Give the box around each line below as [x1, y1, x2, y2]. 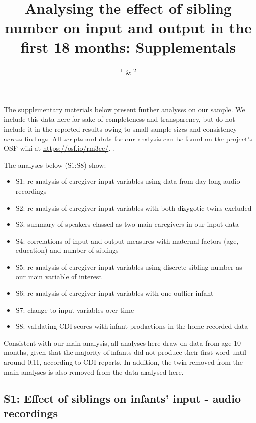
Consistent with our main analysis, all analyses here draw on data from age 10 [4, 337, 241, 348]
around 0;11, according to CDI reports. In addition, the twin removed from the [4, 357, 243, 367]
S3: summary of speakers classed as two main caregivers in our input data [15, 219, 239, 229]
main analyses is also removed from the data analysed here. [4, 366, 183, 377]
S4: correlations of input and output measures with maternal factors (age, [15, 235, 239, 246]
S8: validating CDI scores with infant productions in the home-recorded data [15, 321, 248, 331]
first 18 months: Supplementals [20, 36, 236, 57]
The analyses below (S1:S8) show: [4, 159, 106, 170]
